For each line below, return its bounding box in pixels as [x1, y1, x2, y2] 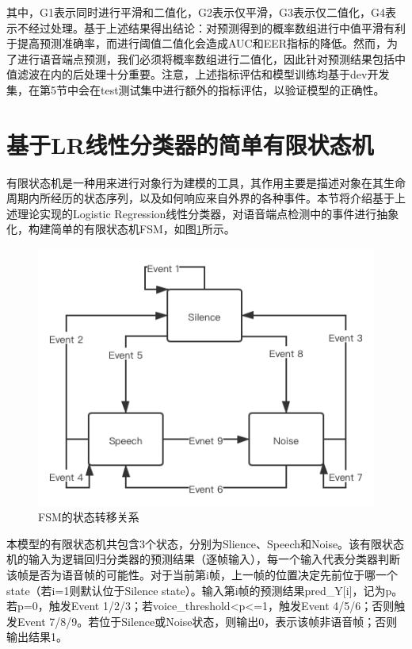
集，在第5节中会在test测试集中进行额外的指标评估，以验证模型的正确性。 [6, 81, 385, 98]
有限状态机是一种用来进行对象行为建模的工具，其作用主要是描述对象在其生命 [6, 174, 406, 190]
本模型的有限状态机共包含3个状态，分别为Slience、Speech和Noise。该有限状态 [6, 535, 405, 551]
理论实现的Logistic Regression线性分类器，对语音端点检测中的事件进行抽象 [17, 205, 399, 221]
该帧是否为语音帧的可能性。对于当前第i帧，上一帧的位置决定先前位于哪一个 [6, 566, 398, 582]
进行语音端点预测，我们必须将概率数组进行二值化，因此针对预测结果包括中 [17, 50, 406, 67]
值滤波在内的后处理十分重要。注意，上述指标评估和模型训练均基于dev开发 [6, 66, 390, 83]
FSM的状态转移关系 [38, 509, 139, 525]
